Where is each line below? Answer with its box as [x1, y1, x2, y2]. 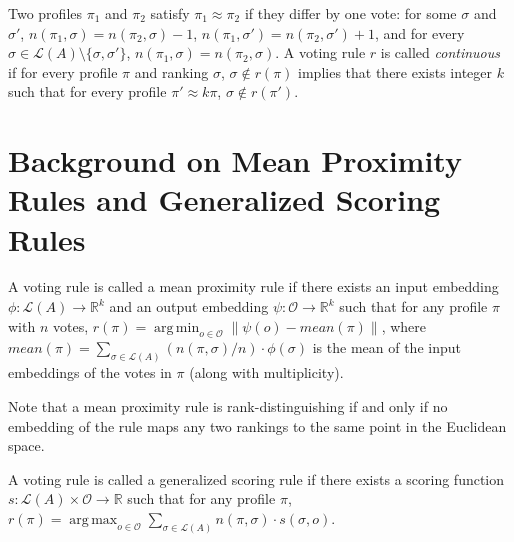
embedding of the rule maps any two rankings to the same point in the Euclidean [8, 415, 507, 436]
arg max [69, 512, 118, 527]
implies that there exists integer [298, 61, 493, 82]
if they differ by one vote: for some [244, 3, 457, 23]
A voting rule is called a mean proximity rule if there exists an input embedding [8, 276, 499, 297]
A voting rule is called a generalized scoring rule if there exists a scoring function [8, 468, 505, 489]
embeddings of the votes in [8, 362, 172, 383]
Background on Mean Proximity [8, 140, 462, 181]
